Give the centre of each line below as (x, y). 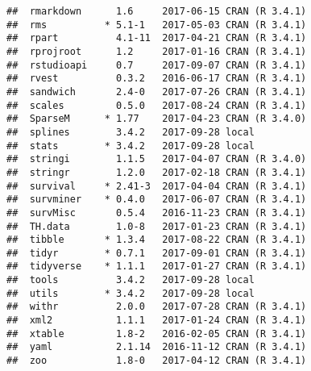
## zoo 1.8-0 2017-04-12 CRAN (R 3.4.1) (157, 361)
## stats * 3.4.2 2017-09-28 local (131, 146)
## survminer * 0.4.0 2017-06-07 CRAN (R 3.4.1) (157, 200)
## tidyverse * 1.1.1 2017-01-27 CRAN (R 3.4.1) (157, 267)
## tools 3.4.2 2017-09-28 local (131, 280)
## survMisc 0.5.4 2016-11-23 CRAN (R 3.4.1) (157, 213)
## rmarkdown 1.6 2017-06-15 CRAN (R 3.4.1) (157, 11)
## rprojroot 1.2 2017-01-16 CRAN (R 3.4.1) (157, 51)
